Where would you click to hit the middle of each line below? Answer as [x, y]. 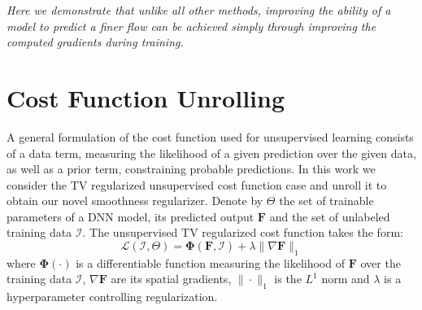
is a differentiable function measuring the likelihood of [210, 262]
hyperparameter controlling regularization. [112, 297]
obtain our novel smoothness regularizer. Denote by [135, 201]
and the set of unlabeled [330, 216]
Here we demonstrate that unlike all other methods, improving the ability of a [199, 10]
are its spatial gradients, [171, 279]
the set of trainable [326, 201]
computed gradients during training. [95, 42]
